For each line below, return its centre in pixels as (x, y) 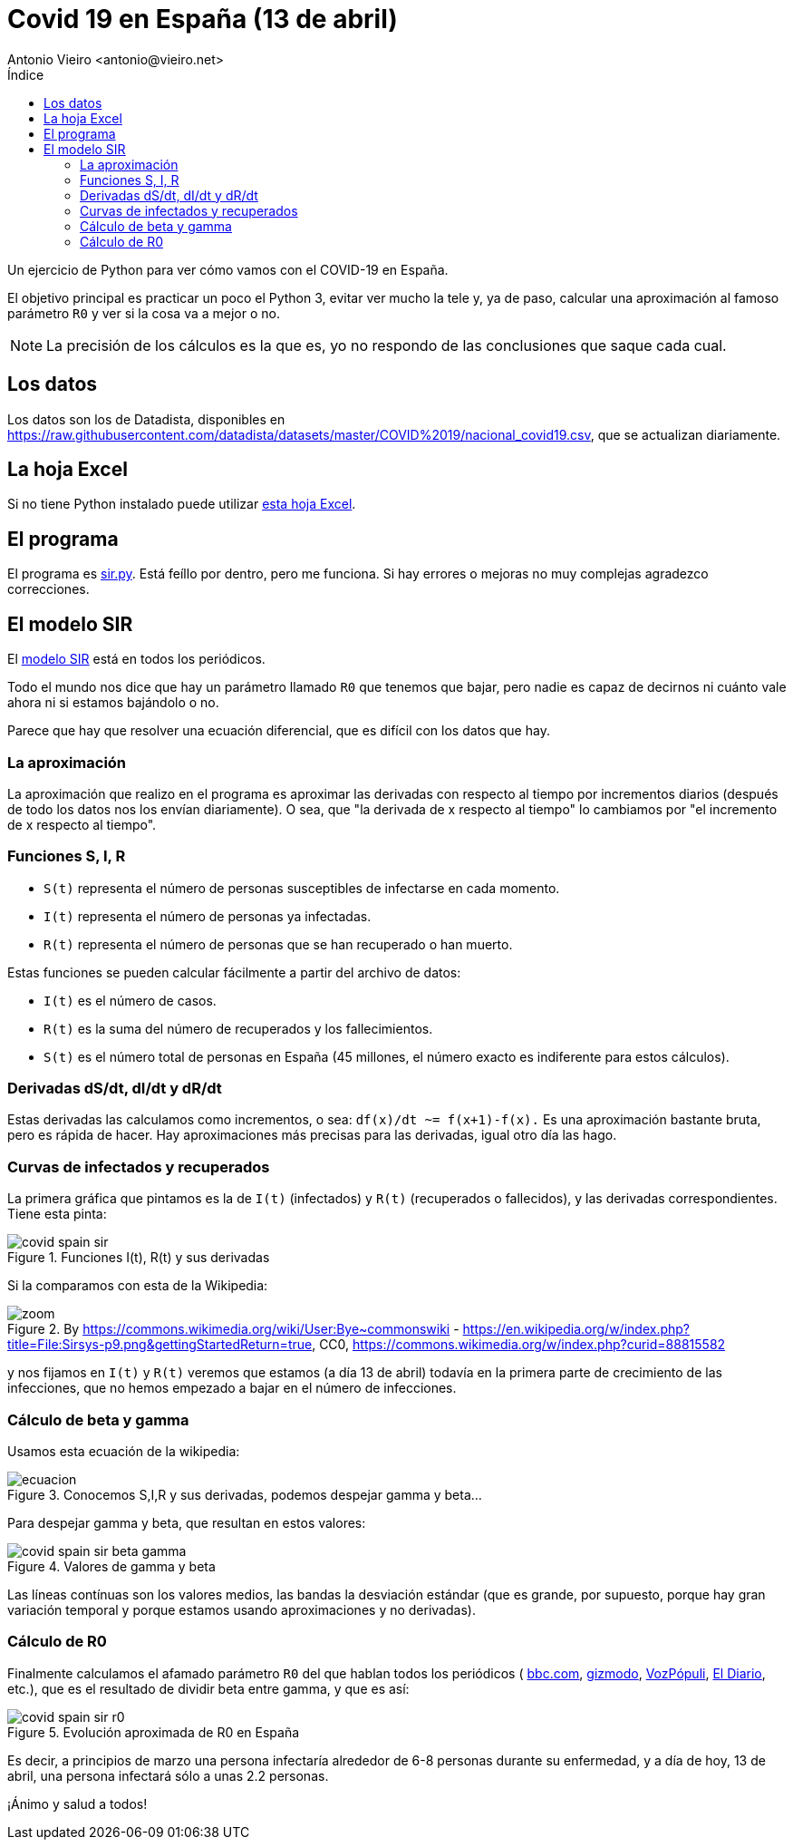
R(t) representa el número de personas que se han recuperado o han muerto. (278, 944)
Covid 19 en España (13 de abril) (203, 19)
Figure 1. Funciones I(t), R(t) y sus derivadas (139, 1258)
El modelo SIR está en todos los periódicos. (136, 659)
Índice (26, 74)
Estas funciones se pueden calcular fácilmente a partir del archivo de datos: (234, 972)
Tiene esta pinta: (57, 1214)
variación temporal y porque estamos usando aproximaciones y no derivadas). (242, 1609)
